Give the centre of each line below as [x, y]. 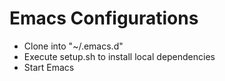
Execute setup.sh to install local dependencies [119, 56]
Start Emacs [49, 67]
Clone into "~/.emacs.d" [73, 46]
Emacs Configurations [104, 18]
